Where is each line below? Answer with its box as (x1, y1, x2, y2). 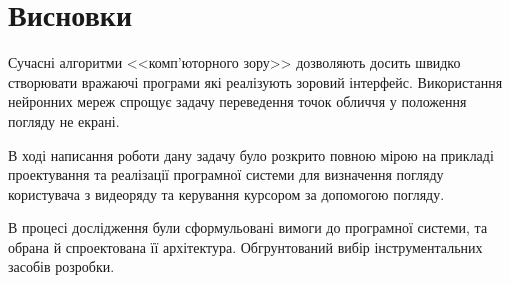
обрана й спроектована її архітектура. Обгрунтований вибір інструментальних (8, 236, 483, 257)
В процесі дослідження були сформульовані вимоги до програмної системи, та (8, 217, 488, 238)
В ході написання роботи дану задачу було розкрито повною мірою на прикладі (8, 144, 494, 165)
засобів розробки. (8, 256, 115, 277)
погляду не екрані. (8, 110, 120, 131)
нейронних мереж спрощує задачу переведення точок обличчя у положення (8, 91, 467, 112)
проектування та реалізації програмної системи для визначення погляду (8, 164, 444, 185)
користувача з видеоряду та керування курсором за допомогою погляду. (8, 183, 445, 204)
